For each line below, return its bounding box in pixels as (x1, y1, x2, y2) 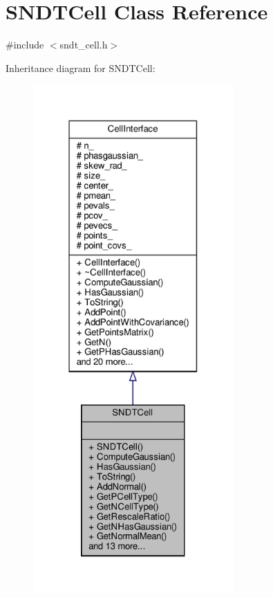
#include (6, 37, 44, 52)
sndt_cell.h (59, 37, 108, 52)
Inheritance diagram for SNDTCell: (6, 60, 156, 75)
